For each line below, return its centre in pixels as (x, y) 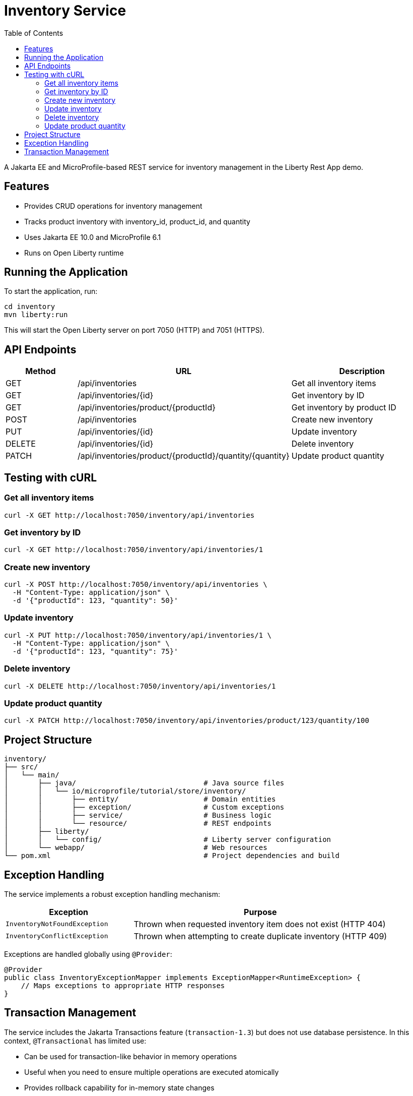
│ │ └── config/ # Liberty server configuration (168, 840)
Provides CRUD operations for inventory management (113, 206)
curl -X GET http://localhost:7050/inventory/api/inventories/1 (134, 550)
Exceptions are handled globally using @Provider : (88, 954)
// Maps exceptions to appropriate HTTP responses (123, 985)
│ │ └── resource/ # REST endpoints (138, 824)
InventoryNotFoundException (57, 924)
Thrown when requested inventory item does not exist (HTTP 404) (260, 924)
